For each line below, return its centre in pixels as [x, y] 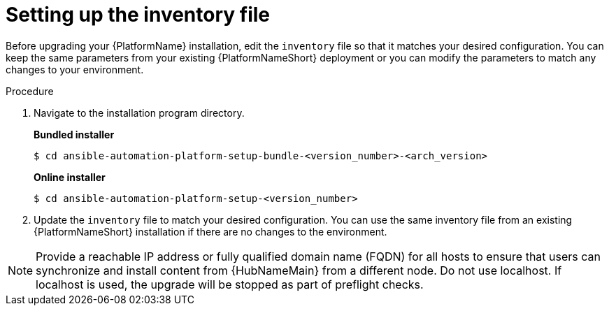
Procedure [30, 91]
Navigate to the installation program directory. [139, 113]
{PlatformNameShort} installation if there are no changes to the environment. [210, 231]
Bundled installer [74, 134]
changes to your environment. [75, 69]
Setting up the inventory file [138, 15]
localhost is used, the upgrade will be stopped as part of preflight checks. [230, 284]
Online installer [70, 177]
